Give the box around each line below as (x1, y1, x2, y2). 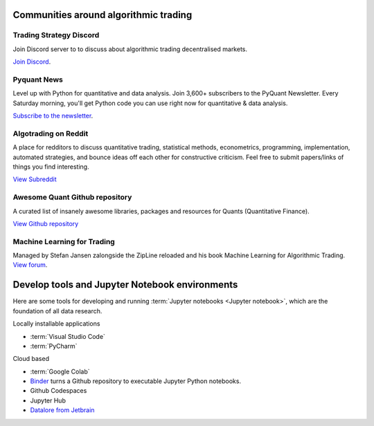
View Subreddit (12, 175, 57, 183)
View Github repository (12, 219, 79, 228)
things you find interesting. (12, 163, 89, 171)
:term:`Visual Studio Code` (30, 332, 105, 340)
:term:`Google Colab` (30, 367, 90, 376)
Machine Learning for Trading (12, 237, 116, 246)
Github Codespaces (30, 387, 87, 395)
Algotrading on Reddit (12, 129, 89, 138)
